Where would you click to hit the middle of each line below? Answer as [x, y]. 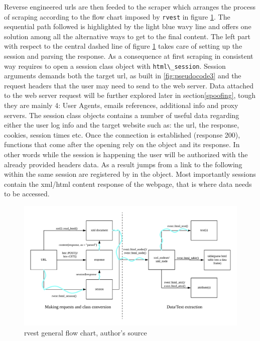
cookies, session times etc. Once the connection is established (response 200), [122, 134]
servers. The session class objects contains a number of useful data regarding [122, 115]
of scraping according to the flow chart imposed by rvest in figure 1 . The [117, 16]
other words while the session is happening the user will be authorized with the [126, 154]
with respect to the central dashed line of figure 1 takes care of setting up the [123, 46]
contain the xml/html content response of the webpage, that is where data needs [128, 184]
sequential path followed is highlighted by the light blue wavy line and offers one [128, 26]
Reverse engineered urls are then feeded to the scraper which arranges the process [130, 7]
